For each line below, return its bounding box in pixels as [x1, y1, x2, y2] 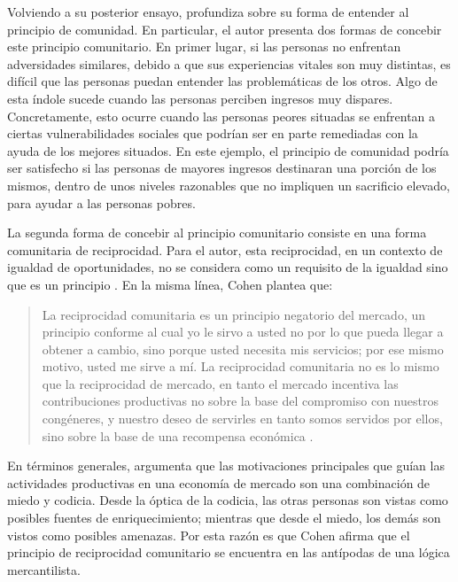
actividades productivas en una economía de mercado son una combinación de [7, 473, 431, 492]
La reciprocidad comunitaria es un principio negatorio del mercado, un [42, 305, 426, 323]
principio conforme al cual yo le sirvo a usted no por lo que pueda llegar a [42, 322, 444, 341]
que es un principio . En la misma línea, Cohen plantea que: [7, 275, 333, 293]
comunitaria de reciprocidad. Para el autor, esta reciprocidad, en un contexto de [7, 240, 443, 259]
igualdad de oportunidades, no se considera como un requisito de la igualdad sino [7, 258, 448, 276]
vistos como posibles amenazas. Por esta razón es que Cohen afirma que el [7, 525, 410, 544]
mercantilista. [7, 560, 81, 578]
